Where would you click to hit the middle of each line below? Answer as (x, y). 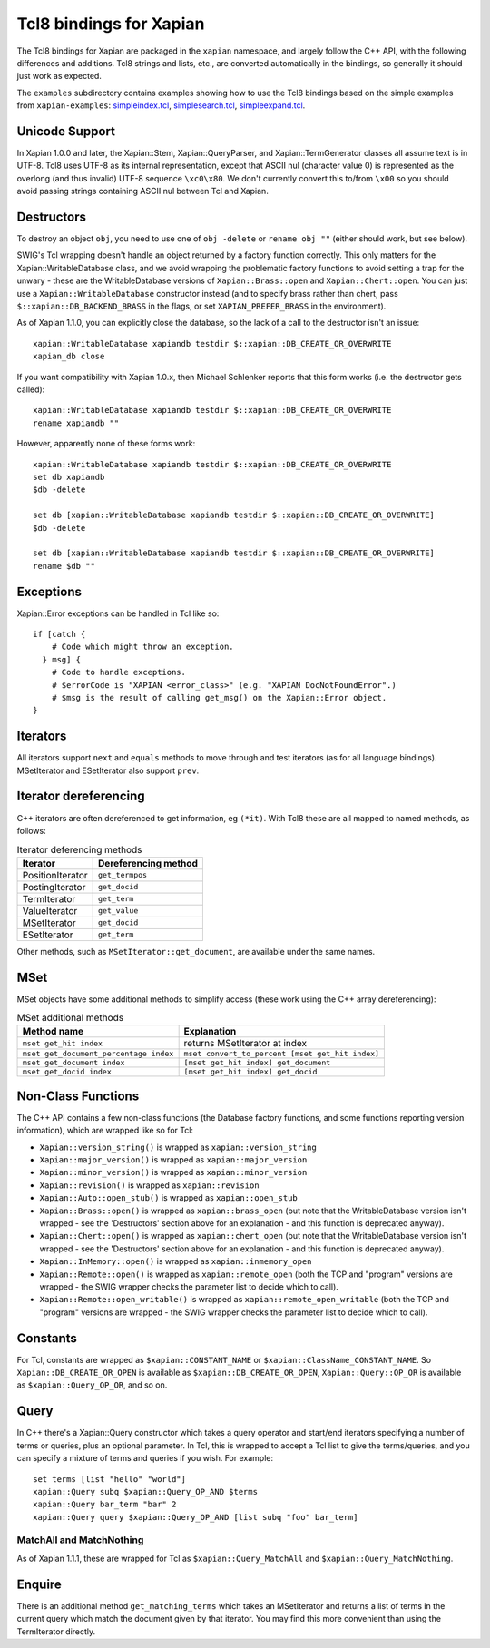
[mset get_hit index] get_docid (250, 1072)
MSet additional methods (70, 1018)
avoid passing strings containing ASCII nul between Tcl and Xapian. (143, 191)
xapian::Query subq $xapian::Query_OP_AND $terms (146, 1491)
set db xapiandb (69, 477)
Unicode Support (66, 131)
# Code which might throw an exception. (143, 647)
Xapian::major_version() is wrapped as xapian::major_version (173, 1160)
